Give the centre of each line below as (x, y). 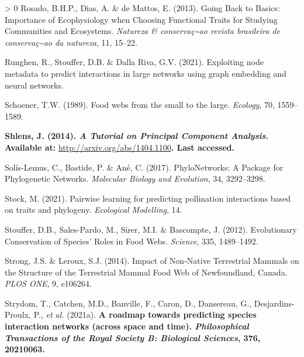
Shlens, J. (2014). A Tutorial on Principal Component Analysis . (137, 136)
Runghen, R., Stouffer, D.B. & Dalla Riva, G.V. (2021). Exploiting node (134, 62)
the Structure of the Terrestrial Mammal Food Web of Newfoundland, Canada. (146, 272)
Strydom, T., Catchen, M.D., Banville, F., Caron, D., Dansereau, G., (128, 303)
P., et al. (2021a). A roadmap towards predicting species (145, 314)
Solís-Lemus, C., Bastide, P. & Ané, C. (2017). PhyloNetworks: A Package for (144, 167)
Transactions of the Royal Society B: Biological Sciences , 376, (133, 337)
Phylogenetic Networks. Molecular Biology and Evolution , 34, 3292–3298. (135, 178)
